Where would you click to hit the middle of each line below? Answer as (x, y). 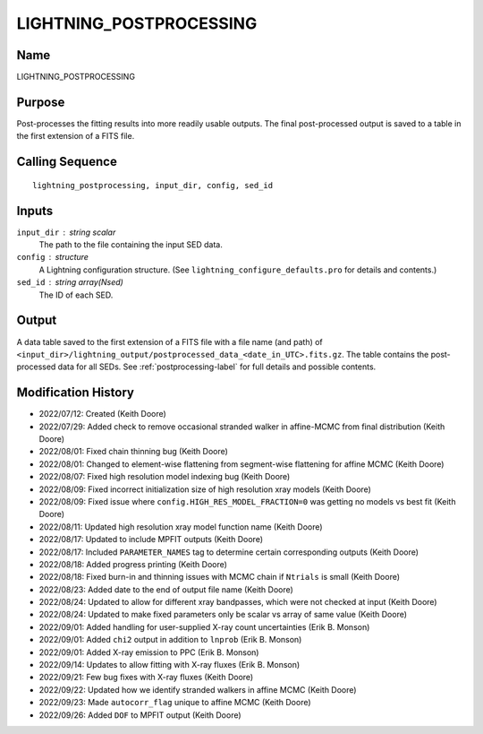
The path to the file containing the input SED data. (131, 245)
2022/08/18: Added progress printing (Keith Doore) (133, 564)
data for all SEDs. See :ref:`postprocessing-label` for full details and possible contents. (217, 367)
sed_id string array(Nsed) (70, 282)
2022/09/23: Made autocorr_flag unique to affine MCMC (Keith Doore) (175, 703)
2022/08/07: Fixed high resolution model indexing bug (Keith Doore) (165, 477)
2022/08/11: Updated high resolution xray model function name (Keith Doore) (181, 527)
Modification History (75, 393)
